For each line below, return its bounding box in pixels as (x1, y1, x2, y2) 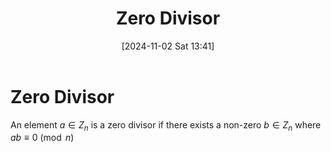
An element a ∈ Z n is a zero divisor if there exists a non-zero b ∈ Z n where (10, 118, 322, 133)
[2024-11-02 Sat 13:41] (121, 40, 215, 52)
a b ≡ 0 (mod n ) (10, 132, 75, 144)
